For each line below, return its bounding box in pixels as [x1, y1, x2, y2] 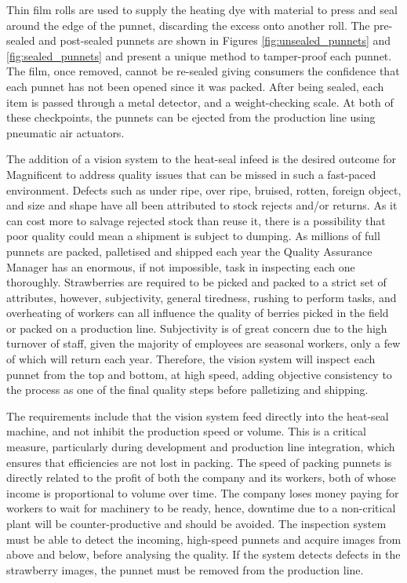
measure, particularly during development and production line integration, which [6, 439, 395, 455]
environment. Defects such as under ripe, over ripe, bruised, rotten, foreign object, [6, 181, 402, 198]
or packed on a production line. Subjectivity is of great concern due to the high [6, 319, 387, 336]
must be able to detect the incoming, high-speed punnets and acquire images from [6, 530, 402, 547]
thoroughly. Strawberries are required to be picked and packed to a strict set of [6, 274, 387, 290]
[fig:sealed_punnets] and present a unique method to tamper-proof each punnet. [6, 47, 392, 64]
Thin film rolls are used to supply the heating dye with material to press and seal [6, 2, 398, 17]
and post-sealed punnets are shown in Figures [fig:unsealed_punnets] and [38, 32, 391, 49]
